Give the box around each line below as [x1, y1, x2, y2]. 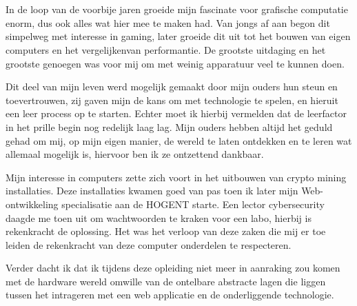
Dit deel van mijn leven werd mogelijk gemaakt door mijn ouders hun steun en [6, 79, 338, 94]
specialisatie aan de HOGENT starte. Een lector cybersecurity [61, 196, 325, 211]
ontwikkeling [6, 196, 59, 211]
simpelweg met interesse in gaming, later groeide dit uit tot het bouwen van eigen [6, 29, 351, 43]
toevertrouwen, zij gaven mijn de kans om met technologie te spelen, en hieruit [6, 92, 338, 107]
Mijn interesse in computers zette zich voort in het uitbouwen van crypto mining [6, 170, 347, 184]
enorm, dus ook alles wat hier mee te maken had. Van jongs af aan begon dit [6, 15, 330, 30]
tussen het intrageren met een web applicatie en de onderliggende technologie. [6, 287, 334, 302]
